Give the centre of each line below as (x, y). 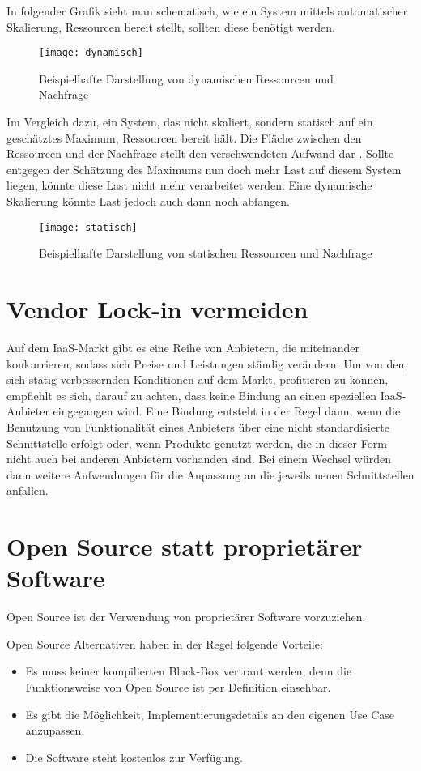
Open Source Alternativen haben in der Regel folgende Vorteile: (165, 643)
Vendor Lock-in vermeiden (157, 309)
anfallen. (28, 490)
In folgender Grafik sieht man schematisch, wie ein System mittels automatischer (207, 11)
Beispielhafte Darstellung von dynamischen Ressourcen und (186, 78)
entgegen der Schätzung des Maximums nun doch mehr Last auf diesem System (204, 169)
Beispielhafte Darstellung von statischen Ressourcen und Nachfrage (206, 253)
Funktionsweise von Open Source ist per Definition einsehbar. (178, 687)
